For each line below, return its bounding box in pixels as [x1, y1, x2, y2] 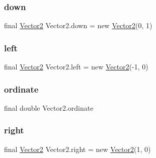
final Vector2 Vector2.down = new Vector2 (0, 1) [4, 20, 152, 31]
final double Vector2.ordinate [4, 102, 94, 113]
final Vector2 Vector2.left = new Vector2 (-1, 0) [4, 61, 148, 72]
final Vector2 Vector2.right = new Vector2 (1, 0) [4, 143, 151, 154]
